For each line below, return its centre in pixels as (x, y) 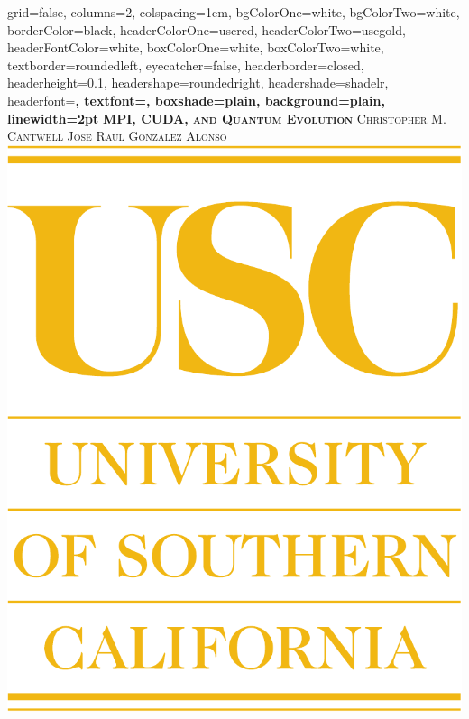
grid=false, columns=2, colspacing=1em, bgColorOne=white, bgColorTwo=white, (234, 12)
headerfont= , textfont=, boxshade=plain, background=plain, (196, 100)
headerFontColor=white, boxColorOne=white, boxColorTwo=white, (196, 47)
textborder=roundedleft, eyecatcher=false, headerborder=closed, (186, 65)
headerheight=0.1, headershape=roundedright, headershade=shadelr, (198, 83)
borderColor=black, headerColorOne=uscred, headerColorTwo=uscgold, (207, 29)
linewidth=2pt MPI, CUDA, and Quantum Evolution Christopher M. (227, 118)
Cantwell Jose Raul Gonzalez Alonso (117, 136)
